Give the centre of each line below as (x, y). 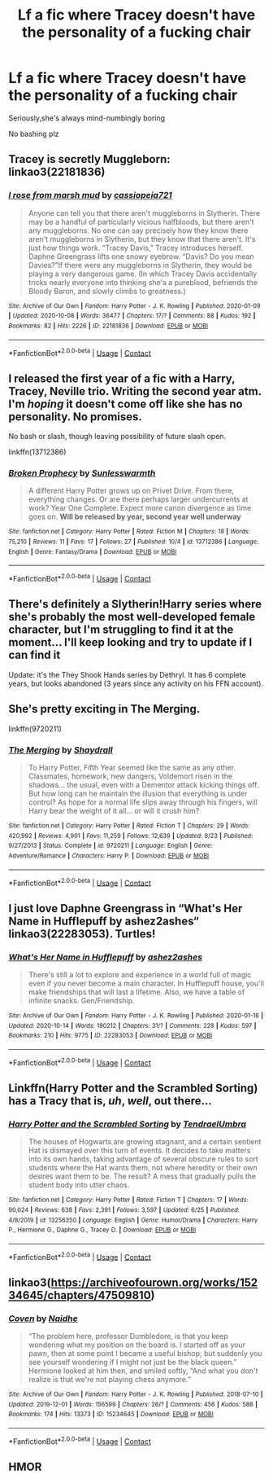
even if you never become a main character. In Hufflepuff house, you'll (146, 983)
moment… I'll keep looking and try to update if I (130, 642)
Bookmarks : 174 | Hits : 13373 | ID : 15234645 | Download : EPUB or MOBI (111, 1415)
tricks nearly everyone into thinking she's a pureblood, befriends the (143, 282)
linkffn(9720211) (35, 729)
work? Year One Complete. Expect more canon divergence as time (140, 508)
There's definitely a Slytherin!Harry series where (135, 604)
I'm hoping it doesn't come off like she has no (126, 404)
